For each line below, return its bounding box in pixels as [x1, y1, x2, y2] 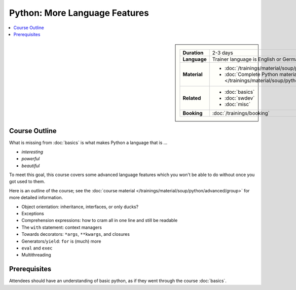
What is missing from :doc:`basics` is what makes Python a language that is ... [9, 140, 168, 145]
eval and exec [21, 245, 53, 251]
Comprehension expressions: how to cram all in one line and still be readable [21, 217, 178, 223]
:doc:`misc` [224, 101, 251, 108]
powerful [21, 156, 40, 162]
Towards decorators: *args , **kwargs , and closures [21, 231, 130, 237]
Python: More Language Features [9, 7, 149, 18]
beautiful [21, 163, 40, 169]
